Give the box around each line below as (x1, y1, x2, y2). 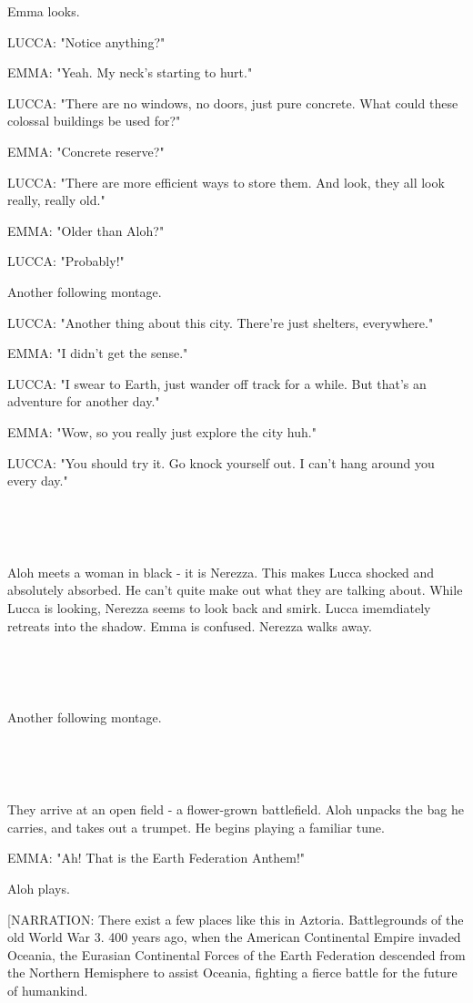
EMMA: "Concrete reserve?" (7, 141, 165, 160)
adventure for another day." (7, 392, 160, 411)
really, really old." (7, 190, 106, 210)
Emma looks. (7, 2, 80, 20)
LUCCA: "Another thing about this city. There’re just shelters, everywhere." (7, 312, 434, 332)
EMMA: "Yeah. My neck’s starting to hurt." (7, 63, 253, 82)
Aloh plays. (7, 879, 70, 897)
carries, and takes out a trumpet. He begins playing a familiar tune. (7, 817, 385, 836)
